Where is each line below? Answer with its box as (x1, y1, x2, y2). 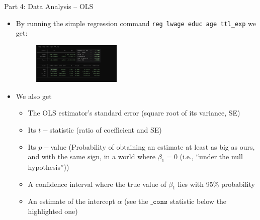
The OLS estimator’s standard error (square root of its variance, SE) (28, 107, 240, 118)
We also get (16, 90, 52, 101)
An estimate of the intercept (28, 196, 115, 206)
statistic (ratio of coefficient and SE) (49, 124, 162, 135)
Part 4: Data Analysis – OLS (4, 1, 94, 11)
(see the (124, 196, 148, 206)
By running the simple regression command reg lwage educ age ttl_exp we (16, 18, 256, 28)
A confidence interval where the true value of (28, 178, 166, 189)
